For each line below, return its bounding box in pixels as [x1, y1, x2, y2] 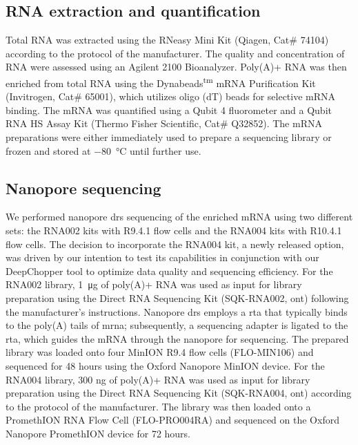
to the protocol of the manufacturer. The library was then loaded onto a [6, 399, 311, 413]
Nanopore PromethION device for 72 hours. [6, 426, 191, 440]
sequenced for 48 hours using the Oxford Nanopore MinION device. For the [6, 358, 325, 372]
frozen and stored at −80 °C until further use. [6, 143, 201, 158]
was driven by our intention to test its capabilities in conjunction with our [6, 250, 319, 265]
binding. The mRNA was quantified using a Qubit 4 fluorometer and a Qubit [6, 102, 332, 117]
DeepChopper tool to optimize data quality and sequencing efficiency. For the [6, 263, 333, 278]
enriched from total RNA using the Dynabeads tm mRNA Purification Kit [6, 73, 316, 90]
